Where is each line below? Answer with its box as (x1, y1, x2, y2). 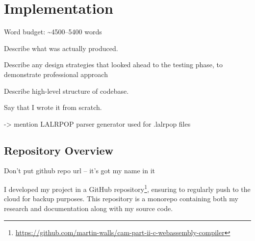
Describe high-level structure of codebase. (4, 85, 129, 96)
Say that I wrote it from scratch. (4, 102, 102, 112)
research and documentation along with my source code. (4, 203, 173, 213)
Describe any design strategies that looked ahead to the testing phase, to (4, 59, 223, 70)
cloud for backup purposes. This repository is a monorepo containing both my (4, 193, 238, 204)
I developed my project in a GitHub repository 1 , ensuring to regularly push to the (4, 183, 251, 194)
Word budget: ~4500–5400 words (4, 27, 102, 37)
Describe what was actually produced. (4, 43, 118, 53)
